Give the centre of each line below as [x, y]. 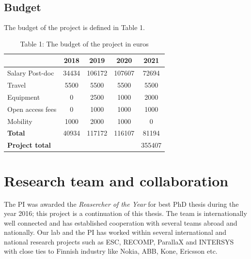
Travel [17, 85]
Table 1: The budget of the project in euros [84, 43]
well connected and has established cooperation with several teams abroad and [121, 222]
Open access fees [32, 109]
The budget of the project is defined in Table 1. [75, 27]
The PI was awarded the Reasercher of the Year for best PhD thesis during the [121, 204]
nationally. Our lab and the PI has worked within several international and [115, 232]
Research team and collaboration [116, 180]
